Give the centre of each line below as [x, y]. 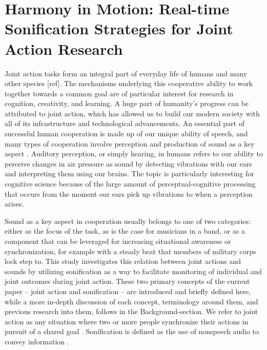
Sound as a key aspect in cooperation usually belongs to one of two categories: [128, 221]
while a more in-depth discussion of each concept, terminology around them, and [131, 301]
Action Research [64, 48]
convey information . [37, 341]
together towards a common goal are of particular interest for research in [119, 93]
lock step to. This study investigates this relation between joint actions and [123, 261]
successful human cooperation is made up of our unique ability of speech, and [126, 133]
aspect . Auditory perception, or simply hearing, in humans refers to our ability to [134, 153]
